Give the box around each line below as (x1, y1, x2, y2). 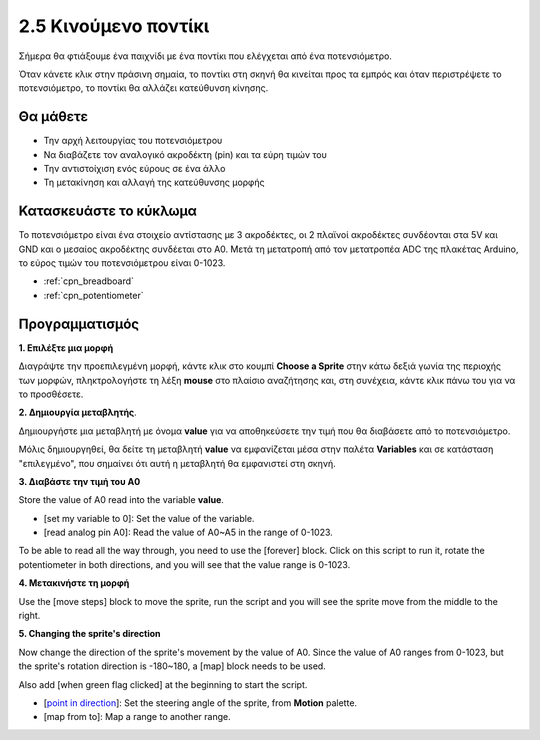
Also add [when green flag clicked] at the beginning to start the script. (18, 678, 308, 690)
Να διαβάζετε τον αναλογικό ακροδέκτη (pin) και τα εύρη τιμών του (43, 148, 327, 160)
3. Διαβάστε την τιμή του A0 (18, 475, 141, 487)
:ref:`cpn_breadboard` (43, 275, 135, 287)
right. (18, 610, 41, 622)
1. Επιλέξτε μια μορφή (18, 341, 114, 354)
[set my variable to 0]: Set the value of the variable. (43, 512, 255, 524)
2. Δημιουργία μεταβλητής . (18, 406, 137, 419)
